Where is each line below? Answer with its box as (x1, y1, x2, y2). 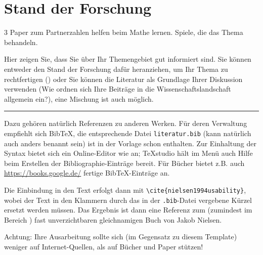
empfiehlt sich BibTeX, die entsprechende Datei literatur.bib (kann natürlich (4, 127, 251, 138)
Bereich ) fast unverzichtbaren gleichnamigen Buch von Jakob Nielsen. (4, 214, 222, 225)
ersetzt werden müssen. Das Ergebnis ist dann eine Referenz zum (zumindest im (4, 204, 252, 215)
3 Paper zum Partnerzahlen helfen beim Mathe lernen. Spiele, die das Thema (4, 27, 243, 37)
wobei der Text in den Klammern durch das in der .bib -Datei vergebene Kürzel (4, 194, 252, 205)
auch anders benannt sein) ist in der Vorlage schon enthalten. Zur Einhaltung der (4, 138, 256, 148)
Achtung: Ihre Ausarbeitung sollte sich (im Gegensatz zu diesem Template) (4, 231, 237, 242)
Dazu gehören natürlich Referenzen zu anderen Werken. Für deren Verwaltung (4, 118, 247, 129)
